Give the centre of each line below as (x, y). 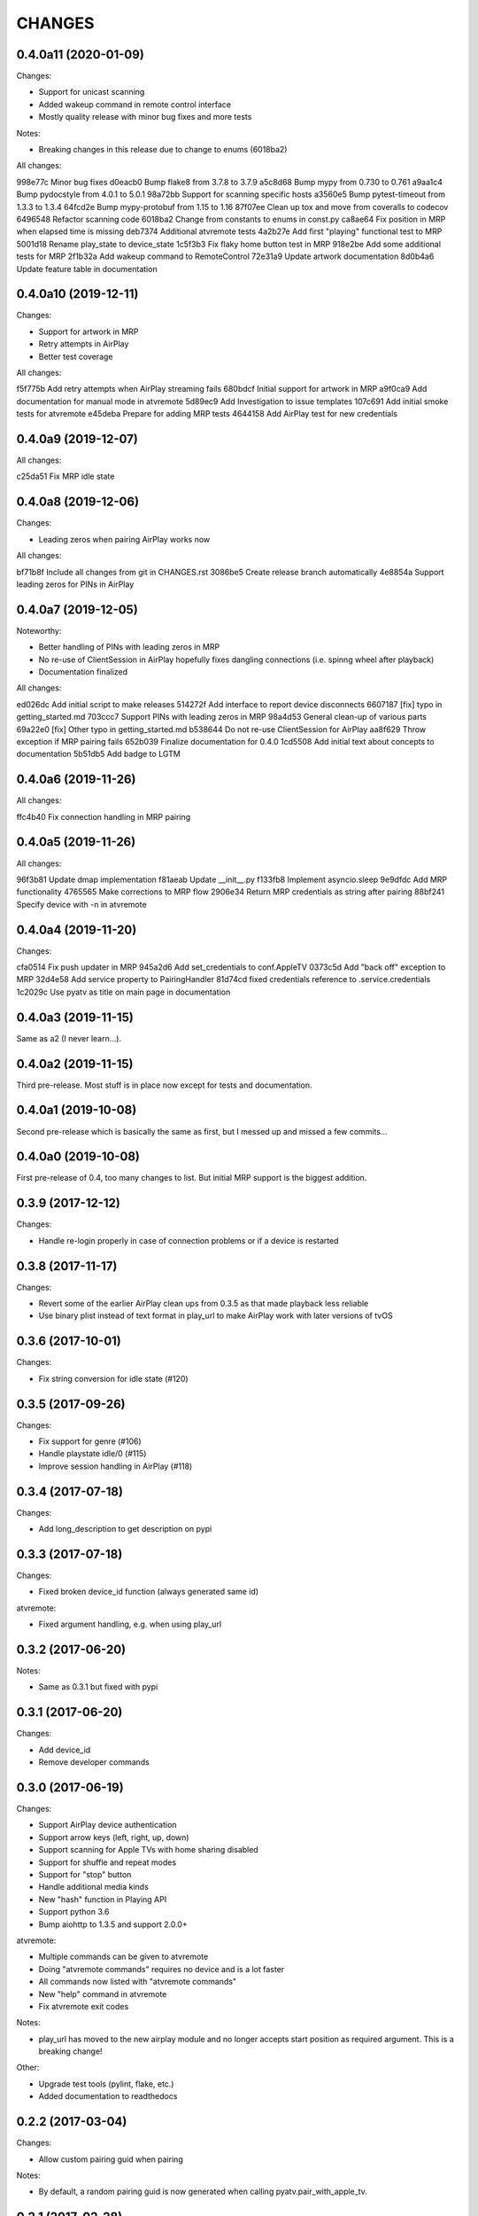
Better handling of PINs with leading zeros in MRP (129, 647)
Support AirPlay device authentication (108, 1825)
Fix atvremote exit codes (84, 2006)
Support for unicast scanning (92, 92)
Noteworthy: (39, 630)
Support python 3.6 (74, 1912)
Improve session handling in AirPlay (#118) (116, 1466)
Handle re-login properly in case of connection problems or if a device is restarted (189, 1240)
